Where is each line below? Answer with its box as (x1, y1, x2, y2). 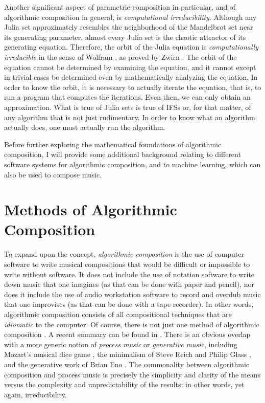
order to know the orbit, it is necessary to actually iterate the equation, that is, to (4, 81, 261, 92)
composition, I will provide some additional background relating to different (4, 149, 241, 160)
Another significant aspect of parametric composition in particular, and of (4, 2, 236, 12)
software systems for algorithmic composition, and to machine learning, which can (4, 159, 261, 169)
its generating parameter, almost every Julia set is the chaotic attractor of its (4, 31, 246, 42)
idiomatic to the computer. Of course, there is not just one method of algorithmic (4, 319, 259, 329)
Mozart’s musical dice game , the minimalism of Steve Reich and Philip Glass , (4, 349, 251, 360)
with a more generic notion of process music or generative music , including (4, 339, 237, 349)
